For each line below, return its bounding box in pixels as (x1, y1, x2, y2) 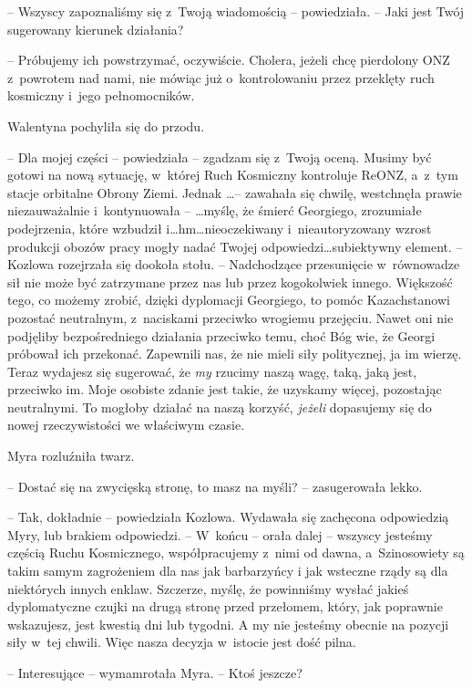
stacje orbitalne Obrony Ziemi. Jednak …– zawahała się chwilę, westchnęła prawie (7, 182, 462, 202)
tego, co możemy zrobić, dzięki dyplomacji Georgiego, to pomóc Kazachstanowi (7, 290, 450, 309)
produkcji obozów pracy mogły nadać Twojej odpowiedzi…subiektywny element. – (7, 236, 463, 255)
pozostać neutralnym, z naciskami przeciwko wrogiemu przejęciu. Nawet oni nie (7, 308, 454, 327)
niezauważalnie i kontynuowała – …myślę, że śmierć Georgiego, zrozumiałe (7, 201, 422, 220)
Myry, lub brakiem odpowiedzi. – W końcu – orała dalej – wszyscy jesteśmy (7, 525, 433, 544)
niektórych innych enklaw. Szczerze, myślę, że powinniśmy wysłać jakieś (7, 579, 409, 598)
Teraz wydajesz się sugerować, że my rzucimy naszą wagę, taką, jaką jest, (7, 361, 417, 380)
